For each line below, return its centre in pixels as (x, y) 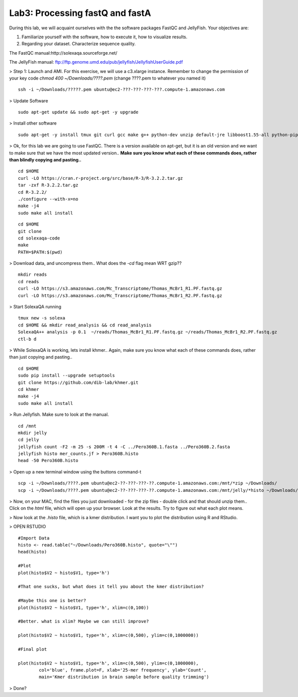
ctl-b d (27, 339)
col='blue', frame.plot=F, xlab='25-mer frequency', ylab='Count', (123, 670)
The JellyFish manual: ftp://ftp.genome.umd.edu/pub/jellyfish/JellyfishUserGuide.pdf (96, 62)
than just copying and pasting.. (41, 357)
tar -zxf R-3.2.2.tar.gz (48, 185)
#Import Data (34, 538)
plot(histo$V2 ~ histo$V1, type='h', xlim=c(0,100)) (83, 608)
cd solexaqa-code (39, 238)
